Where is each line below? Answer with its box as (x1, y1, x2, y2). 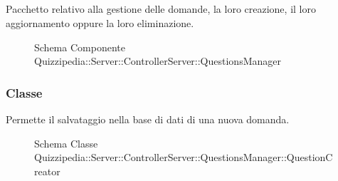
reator (34, 163, 60, 178)
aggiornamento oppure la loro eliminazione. (6, 15, 194, 30)
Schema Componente (34, 39, 125, 54)
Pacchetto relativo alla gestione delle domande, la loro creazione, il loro (6, 1, 316, 16)
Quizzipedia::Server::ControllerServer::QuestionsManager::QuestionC (34, 150, 333, 165)
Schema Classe (34, 135, 98, 150)
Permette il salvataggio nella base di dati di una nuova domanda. (6, 111, 290, 126)
